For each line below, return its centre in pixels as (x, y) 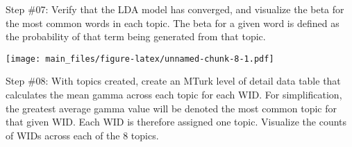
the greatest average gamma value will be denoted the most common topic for (171, 108)
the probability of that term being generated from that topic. (136, 36)
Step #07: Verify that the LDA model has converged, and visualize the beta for (175, 9)
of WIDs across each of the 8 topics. (82, 135)
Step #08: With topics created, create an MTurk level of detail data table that (173, 81)
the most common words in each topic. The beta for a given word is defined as (173, 23)
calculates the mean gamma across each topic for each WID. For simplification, (174, 95)
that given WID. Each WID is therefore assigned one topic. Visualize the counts (176, 122)
